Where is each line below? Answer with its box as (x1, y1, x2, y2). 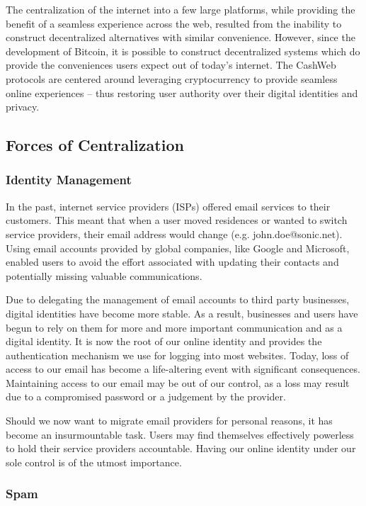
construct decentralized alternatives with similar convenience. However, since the (6, 30, 355, 45)
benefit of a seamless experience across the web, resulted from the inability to (6, 16, 342, 30)
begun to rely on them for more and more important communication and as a (6, 320, 343, 334)
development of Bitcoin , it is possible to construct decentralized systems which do (6, 43, 360, 58)
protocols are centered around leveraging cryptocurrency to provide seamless (6, 71, 338, 86)
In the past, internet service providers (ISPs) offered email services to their (6, 198, 331, 213)
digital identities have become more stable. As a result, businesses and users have (6, 305, 358, 320)
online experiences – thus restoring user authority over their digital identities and (6, 85, 358, 100)
